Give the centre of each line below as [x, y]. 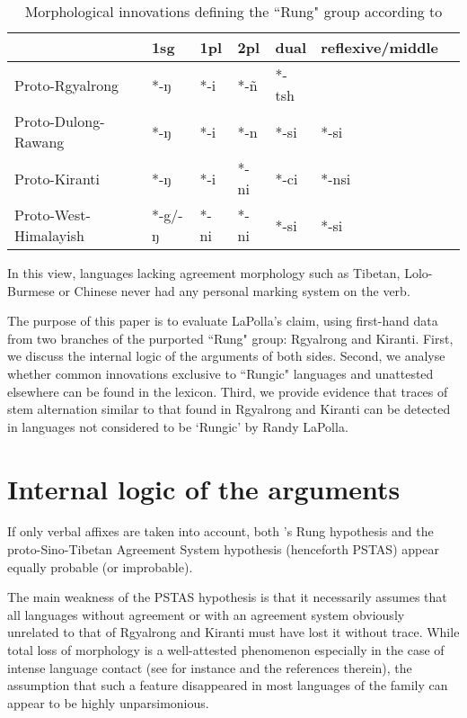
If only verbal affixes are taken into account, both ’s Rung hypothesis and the [220, 531]
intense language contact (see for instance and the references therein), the [210, 667]
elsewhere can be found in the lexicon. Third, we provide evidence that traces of [228, 391]
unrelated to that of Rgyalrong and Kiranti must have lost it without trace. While [233, 632]
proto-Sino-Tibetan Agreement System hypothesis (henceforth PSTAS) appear [223, 549]
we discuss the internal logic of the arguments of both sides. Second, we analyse [226, 356]
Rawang [40, 142]
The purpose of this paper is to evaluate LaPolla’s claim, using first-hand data [223, 321]
